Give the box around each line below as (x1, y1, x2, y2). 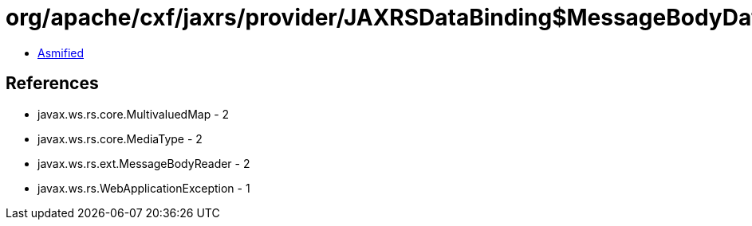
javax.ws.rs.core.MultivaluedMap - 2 (37, 107, 230, 121)
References (6, 73, 99, 94)
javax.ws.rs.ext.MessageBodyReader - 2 (37, 156, 250, 170)
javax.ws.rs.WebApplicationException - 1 (37, 181, 250, 195)
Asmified (37, 45, 85, 60)
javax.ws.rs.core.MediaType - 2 (37, 131, 203, 146)
